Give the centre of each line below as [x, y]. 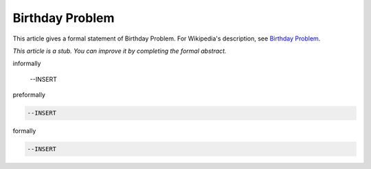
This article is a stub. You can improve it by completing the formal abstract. [120, 51]
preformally [29, 95]
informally [27, 64]
